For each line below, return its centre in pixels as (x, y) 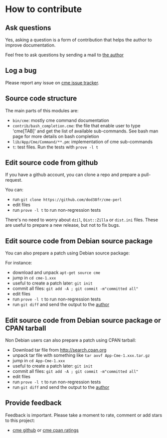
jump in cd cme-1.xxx (34, 278)
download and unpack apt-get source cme (56, 272)
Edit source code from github (52, 163)
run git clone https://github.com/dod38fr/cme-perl (67, 200)
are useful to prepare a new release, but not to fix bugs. (63, 225)
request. (14, 180)
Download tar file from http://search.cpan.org (59, 350)
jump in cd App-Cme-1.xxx (39, 361)
